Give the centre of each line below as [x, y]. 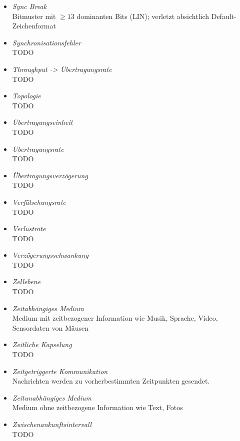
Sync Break [29, 6]
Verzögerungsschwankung [50, 255]
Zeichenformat [34, 26]
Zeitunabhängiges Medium [52, 397]
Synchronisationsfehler [46, 42]
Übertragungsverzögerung [50, 175]
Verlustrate [29, 228]
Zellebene [26, 281]
